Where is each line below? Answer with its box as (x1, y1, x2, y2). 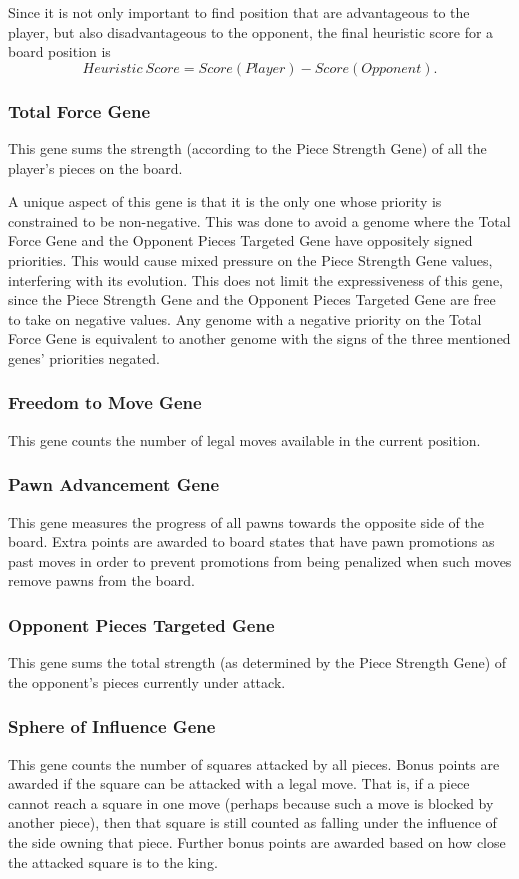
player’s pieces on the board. (8, 157, 183, 178)
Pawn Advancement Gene (8, 472, 220, 497)
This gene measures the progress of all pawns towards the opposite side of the (8, 511, 485, 532)
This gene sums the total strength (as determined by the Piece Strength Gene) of (8, 652, 507, 673)
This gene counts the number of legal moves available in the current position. (8, 429, 481, 450)
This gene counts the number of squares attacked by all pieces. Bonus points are (8, 753, 500, 774)
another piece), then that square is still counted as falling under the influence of (8, 812, 497, 833)
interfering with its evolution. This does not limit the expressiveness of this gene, (8, 269, 503, 290)
